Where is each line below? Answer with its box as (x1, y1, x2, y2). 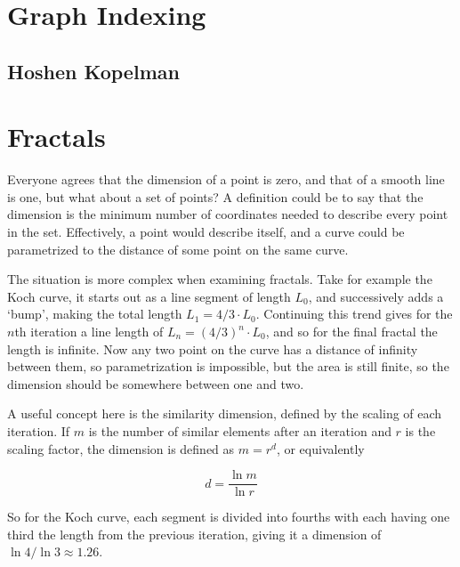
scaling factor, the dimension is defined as (7, 439, 235, 458)
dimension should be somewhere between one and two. (7, 374, 304, 393)
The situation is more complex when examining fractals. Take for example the (7, 270, 432, 288)
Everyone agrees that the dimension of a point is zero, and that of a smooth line (7, 170, 445, 189)
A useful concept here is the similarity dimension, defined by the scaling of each (7, 404, 442, 423)
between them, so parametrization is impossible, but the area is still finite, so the (7, 357, 449, 376)
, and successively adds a (308, 287, 444, 305)
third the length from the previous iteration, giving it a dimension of (7, 524, 382, 543)
